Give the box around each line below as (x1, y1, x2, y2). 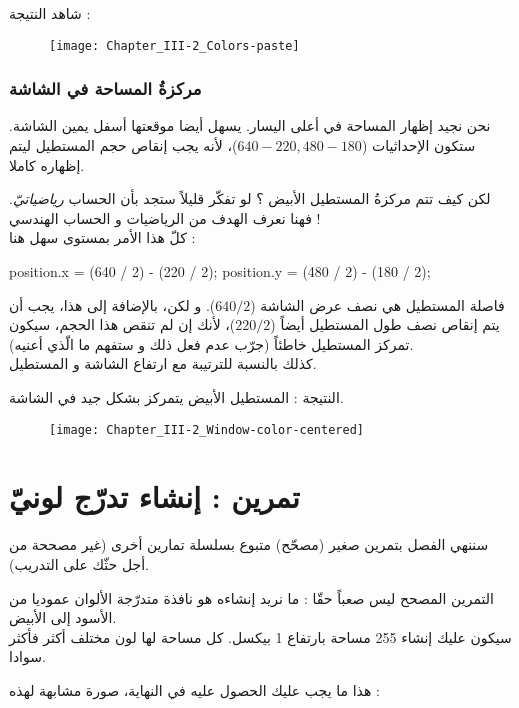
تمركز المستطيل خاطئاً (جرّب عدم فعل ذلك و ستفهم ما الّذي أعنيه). (9, 333, 414, 354)
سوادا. (9, 646, 46, 667)
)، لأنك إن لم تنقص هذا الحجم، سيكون (9, 314, 236, 335)
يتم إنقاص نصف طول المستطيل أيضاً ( (270, 314, 500, 335)
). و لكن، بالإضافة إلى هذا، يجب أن (9, 294, 216, 315)
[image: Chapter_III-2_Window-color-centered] (49, 422, 364, 437)
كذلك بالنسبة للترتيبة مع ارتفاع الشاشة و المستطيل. (9, 353, 317, 374)
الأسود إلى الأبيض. (9, 607, 117, 628)
